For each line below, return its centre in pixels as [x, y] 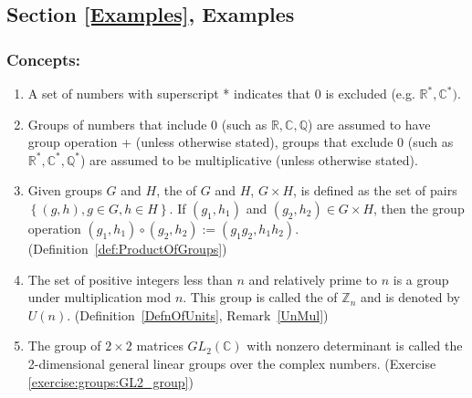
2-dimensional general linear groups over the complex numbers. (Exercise [232, 363]
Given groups [65, 190]
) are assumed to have [369, 124]
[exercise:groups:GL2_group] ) [110, 381]
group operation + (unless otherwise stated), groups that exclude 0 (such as [241, 142]
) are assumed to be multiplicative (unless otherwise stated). [249, 159]
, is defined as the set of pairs [375, 190]
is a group [421, 279]
